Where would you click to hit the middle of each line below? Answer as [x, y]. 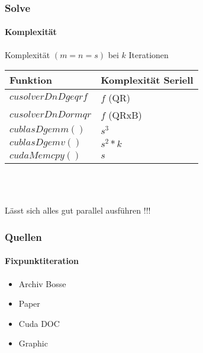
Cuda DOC [39, 323]
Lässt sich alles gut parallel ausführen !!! [78, 210]
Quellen [23, 236]
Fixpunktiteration [42, 261]
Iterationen [149, 54]
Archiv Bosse [42, 283]
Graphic [33, 343]
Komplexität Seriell [147, 80]
